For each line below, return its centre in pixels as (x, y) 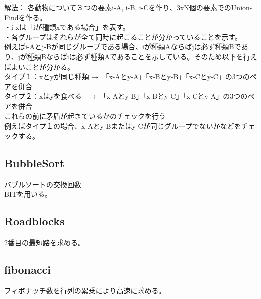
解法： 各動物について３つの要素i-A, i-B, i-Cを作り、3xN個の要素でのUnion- (128, 7)
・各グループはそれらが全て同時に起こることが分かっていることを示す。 (123, 37)
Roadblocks (34, 221)
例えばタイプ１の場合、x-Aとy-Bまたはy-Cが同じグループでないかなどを (123, 126)
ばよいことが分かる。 (39, 66)
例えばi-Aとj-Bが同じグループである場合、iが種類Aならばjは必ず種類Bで (123, 47)
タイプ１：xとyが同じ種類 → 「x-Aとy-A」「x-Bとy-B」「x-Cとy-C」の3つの (127, 76)
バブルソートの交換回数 (43, 184)
